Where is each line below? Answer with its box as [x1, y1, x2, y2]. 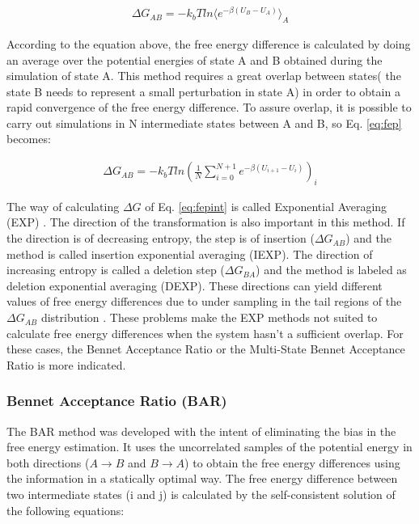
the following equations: [6, 501, 125, 518]
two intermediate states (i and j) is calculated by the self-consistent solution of [6, 486, 396, 503]
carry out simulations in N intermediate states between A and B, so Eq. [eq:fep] [6, 114, 402, 131]
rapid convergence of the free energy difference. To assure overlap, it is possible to [6, 99, 412, 116]
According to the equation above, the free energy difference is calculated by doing [6, 35, 411, 52]
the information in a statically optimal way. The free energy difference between [6, 470, 398, 487]
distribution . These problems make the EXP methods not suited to [40, 309, 378, 326]
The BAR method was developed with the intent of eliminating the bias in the [6, 422, 396, 439]
